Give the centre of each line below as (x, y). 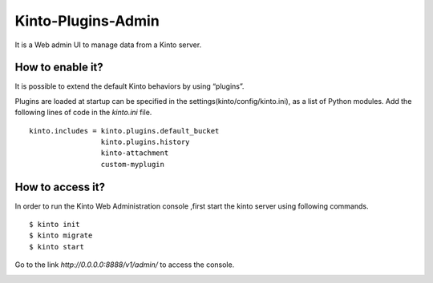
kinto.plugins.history (145, 142)
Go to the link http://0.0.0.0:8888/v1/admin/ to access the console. (125, 265)
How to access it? (60, 187)
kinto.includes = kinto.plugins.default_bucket (124, 131)
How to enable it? (59, 68)
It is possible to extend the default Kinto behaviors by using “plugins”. (129, 86)
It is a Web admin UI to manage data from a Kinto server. (108, 45)
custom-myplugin (132, 164)
